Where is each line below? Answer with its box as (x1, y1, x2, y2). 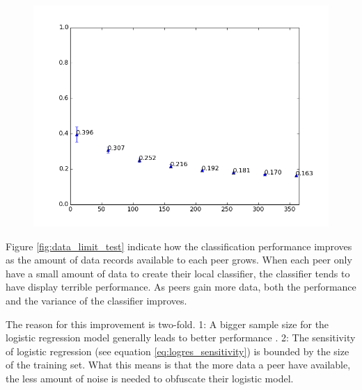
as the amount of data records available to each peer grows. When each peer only (6, 252, 352, 267)
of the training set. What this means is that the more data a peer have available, (6, 357, 351, 372)
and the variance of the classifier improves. (6, 293, 187, 307)
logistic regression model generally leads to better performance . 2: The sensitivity (6, 330, 356, 345)
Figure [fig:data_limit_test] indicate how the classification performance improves (6, 238, 352, 253)
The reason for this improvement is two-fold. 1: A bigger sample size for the (6, 316, 329, 331)
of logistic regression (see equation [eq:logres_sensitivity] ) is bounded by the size (6, 343, 349, 358)
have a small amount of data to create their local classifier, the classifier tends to (6, 266, 350, 280)
